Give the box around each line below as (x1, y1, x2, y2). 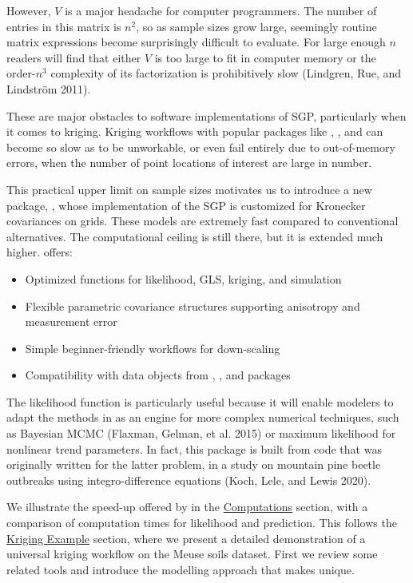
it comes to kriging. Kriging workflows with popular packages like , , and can (6, 123, 383, 140)
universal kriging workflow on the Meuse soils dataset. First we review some (6, 545, 378, 562)
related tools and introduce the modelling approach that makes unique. (6, 561, 355, 577)
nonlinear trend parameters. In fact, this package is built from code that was (6, 440, 382, 457)
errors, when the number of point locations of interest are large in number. (6, 154, 372, 171)
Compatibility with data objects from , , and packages (25, 367, 291, 383)
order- (6, 65, 36, 81)
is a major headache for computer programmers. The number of (65, 2, 377, 18)
